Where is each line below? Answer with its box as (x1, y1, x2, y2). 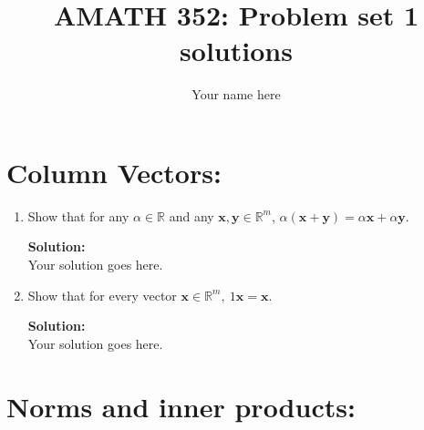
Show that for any (27, 206, 129, 225)
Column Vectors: (6, 153, 222, 190)
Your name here (191, 85, 281, 104)
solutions (180, 32, 293, 69)
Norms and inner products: (6, 387, 356, 425)
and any (169, 206, 214, 225)
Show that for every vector (27, 285, 177, 304)
